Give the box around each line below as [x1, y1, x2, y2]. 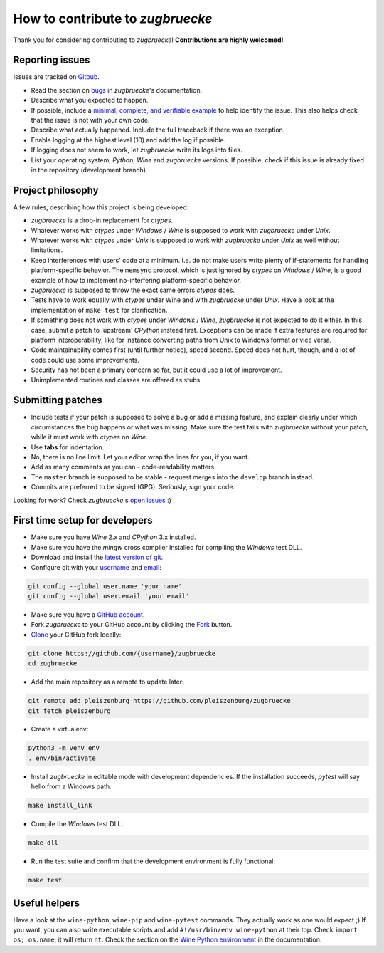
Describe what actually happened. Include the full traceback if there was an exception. [31, 125, 285, 135]
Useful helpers [13, 897, 80, 909]
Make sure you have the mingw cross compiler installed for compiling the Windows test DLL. [31, 543, 302, 551]
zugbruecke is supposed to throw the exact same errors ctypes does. [31, 286, 235, 294]
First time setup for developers [13, 514, 153, 526]
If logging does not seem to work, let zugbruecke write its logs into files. [31, 146, 243, 155]
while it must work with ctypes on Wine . [31, 433, 149, 442]
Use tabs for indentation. [31, 442, 105, 452]
